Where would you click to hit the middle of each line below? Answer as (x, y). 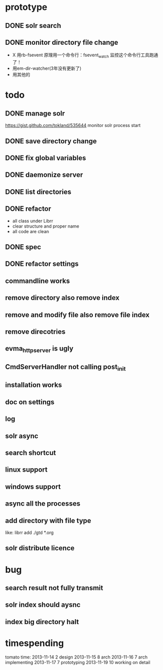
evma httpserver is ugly (39, 349)
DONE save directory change (51, 141)
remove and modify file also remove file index (77, 315)
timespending (34, 643)
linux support (26, 470)
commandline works (38, 281)
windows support (33, 486)
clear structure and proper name (46, 226)
